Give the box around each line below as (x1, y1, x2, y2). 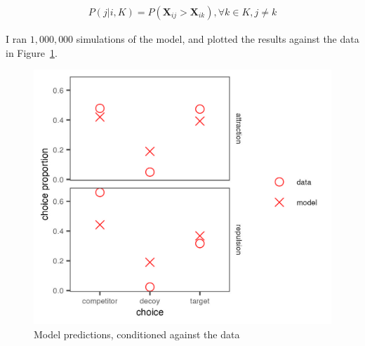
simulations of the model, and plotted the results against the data (76, 32, 359, 46)
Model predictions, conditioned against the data (34, 326, 240, 341)
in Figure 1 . (6, 45, 58, 60)
